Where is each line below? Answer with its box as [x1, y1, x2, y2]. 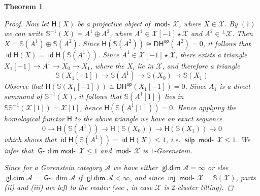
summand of [4, 90, 42, 101]
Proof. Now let [4, 18, 49, 28]
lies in [165, 90, 184, 101]
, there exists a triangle [175, 49, 247, 59]
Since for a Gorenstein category [4, 162, 102, 173]
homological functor [4, 113, 64, 123]
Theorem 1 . [4, 1, 45, 11]
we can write [4, 28, 44, 39]
